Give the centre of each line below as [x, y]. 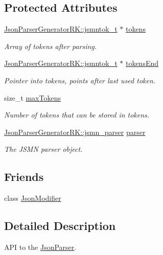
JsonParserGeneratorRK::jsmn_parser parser [75, 132]
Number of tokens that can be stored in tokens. [77, 115]
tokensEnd [142, 63]
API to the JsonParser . [40, 247]
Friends [24, 177]
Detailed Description [60, 226]
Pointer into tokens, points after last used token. [80, 80]
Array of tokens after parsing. [51, 46]
